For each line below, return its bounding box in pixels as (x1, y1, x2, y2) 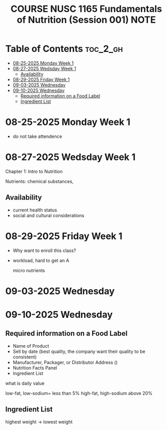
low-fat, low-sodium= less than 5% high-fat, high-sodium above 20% (5, 390, 153, 396)
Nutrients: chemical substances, (5, 178, 73, 184)
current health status (12, 207, 58, 213)
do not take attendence (12, 133, 63, 139)
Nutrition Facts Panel (12, 365, 58, 371)
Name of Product (12, 343, 49, 349)
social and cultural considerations (12, 212, 85, 219)
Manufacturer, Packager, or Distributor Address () (12, 359, 118, 365)
